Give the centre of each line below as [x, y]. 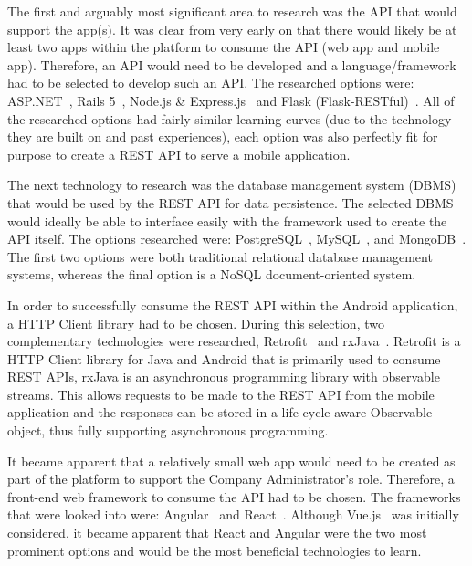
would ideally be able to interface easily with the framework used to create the [227, 220]
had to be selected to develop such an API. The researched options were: [211, 83]
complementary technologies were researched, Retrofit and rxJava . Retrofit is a [234, 341]
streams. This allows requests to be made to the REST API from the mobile [221, 394]
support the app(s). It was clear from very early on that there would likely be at [232, 29]
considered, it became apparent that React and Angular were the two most [217, 533]
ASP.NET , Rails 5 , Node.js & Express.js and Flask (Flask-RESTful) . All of [231, 100]
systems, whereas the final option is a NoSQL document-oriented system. [212, 274]
